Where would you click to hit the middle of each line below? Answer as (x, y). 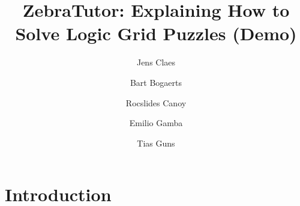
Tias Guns (156, 143)
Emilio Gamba (156, 123)
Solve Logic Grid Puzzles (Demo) (156, 33)
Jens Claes (156, 62)
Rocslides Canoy (156, 102)
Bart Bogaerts (156, 82)
